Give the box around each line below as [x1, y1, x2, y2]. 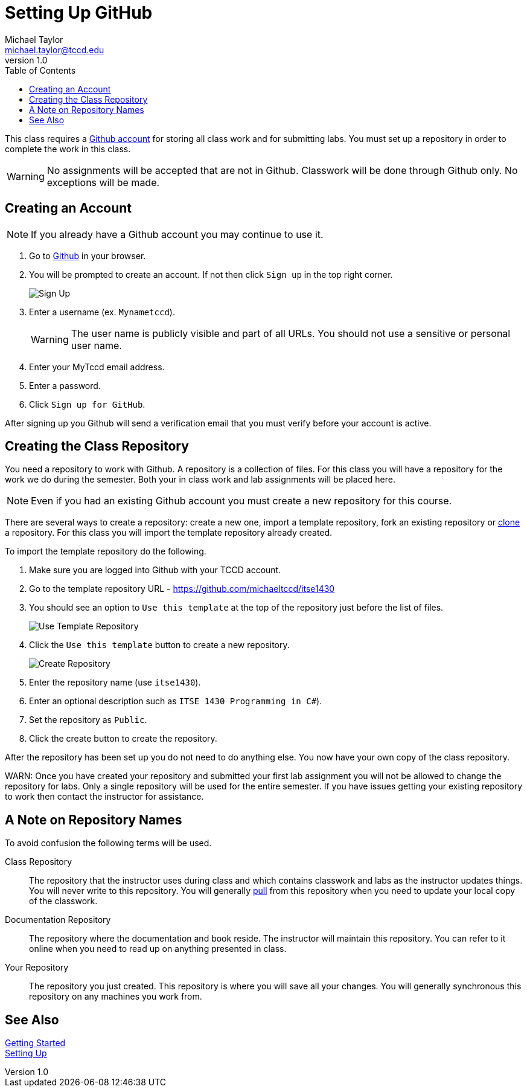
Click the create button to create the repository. [29, 733, 217, 744]
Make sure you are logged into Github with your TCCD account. [29, 565, 281, 576]
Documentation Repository [5, 914, 111, 925]
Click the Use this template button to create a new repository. [29, 640, 290, 650]
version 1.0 [5, 54, 48, 65]
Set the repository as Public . [29, 715, 147, 725]
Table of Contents [5, 65, 76, 75]
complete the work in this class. [5, 143, 131, 154]
